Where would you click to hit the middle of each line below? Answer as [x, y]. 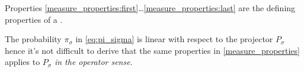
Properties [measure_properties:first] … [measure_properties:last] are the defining [150, 8]
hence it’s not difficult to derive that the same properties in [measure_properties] [152, 50]
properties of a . [34, 19]
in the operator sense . [93, 62]
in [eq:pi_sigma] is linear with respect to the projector [174, 39]
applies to [23, 62]
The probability [33, 39]
